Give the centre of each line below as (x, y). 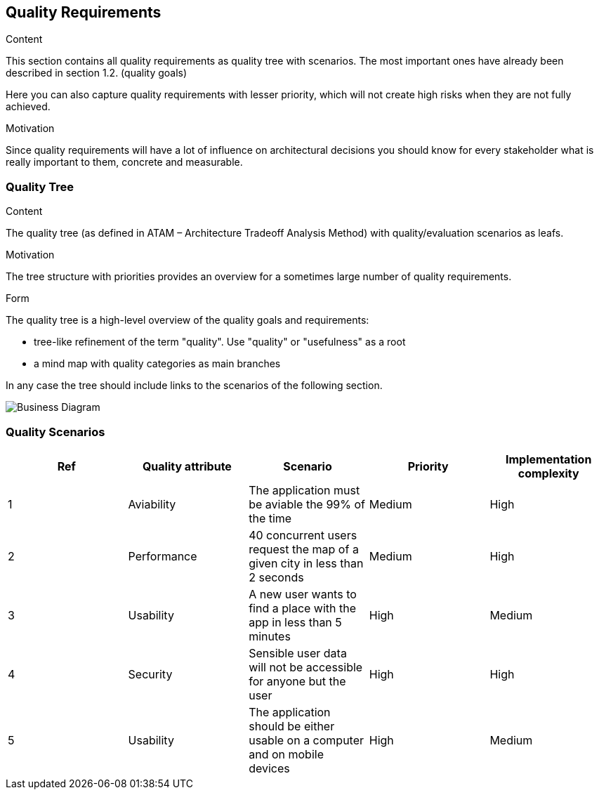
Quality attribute (187, 466)
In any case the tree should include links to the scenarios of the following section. (194, 386)
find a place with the (303, 608)
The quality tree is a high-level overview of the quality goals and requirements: (187, 320)
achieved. (28, 107)
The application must (304, 490)
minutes (270, 636)
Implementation (549, 459)
